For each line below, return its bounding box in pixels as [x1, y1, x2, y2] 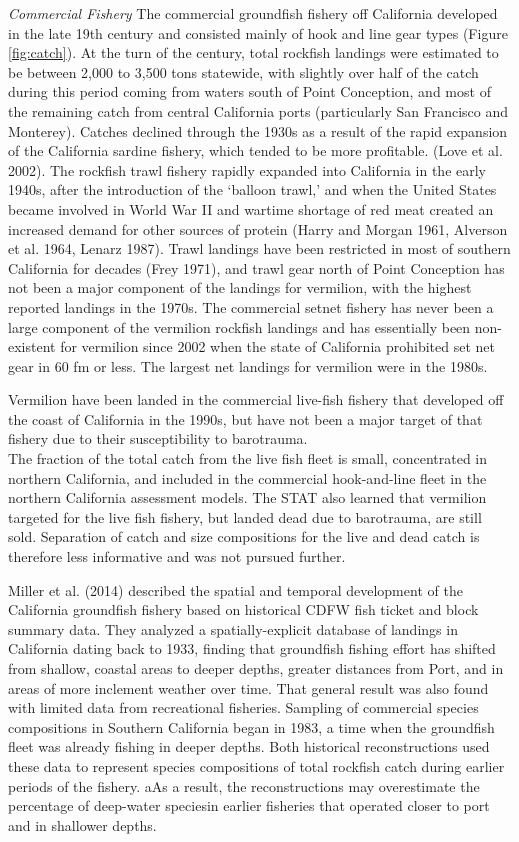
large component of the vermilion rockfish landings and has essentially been [8, 316, 471, 337]
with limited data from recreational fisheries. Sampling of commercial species [8, 697, 479, 718]
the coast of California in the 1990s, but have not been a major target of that [8, 408, 483, 429]
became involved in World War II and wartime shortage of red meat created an [8, 198, 494, 219]
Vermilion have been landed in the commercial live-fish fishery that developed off [8, 389, 504, 410]
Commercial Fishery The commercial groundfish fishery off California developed [8, 3, 498, 23]
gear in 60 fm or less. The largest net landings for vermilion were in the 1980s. [8, 355, 488, 376]
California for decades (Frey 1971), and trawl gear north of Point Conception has [8, 257, 505, 278]
